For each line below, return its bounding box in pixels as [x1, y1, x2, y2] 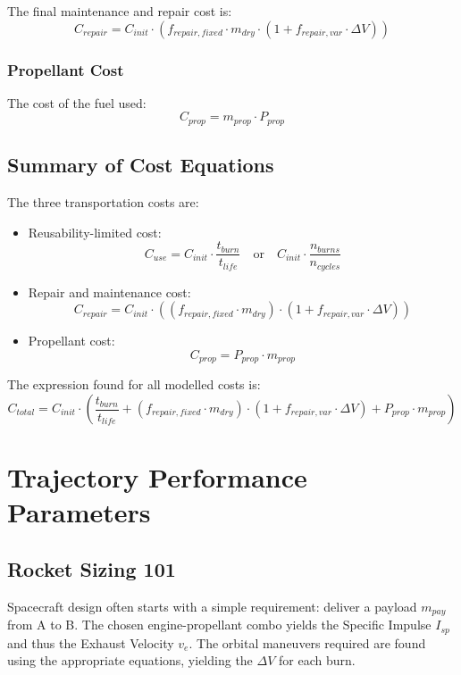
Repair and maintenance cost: [28, 282, 191, 301]
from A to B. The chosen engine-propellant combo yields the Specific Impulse [7, 615, 432, 634]
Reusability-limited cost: [28, 222, 162, 241]
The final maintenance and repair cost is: [7, 2, 232, 20]
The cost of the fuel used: [7, 93, 147, 112]
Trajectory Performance [7, 459, 307, 496]
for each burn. [279, 651, 356, 670]
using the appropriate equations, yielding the [7, 651, 253, 670]
